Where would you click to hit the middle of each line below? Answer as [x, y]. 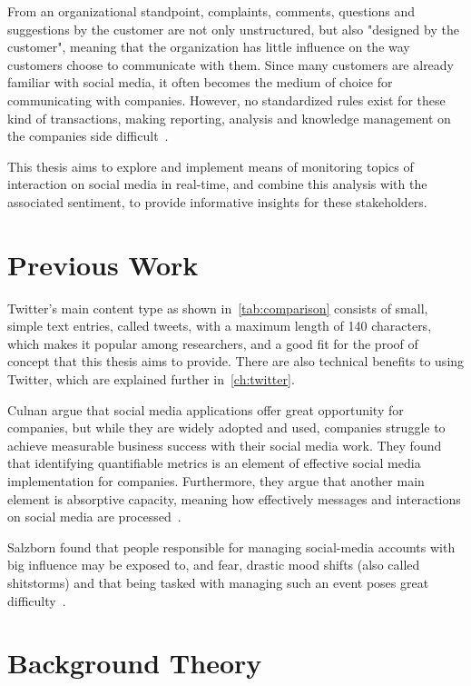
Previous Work [103, 264]
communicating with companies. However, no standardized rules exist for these [226, 99]
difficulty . [37, 600]
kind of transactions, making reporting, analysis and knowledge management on [229, 118]
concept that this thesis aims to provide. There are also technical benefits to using [236, 361]
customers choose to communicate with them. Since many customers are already [231, 64]
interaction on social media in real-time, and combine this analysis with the [217, 184]
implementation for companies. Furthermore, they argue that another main [216, 481]
